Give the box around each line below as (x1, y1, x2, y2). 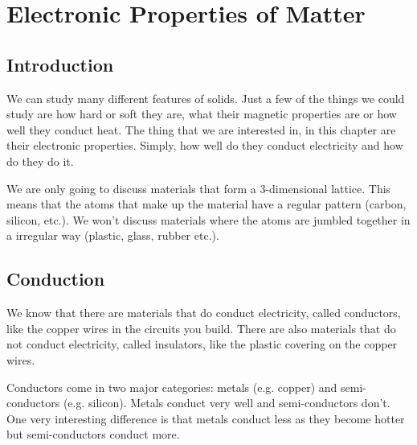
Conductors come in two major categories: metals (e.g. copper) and (6, 378, 337, 395)
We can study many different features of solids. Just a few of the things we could (6, 89, 405, 106)
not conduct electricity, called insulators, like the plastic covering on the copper (6, 336, 398, 352)
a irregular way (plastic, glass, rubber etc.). (6, 227, 219, 244)
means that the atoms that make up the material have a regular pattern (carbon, (6, 196, 407, 212)
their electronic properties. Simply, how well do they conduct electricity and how (6, 137, 403, 154)
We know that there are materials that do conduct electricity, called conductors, (6, 304, 401, 321)
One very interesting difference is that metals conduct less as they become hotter (6, 410, 405, 426)
